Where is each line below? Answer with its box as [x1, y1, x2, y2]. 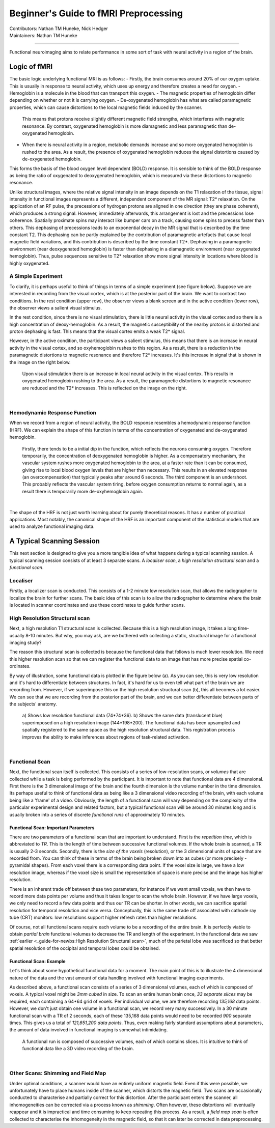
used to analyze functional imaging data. [9, 523, 95, 529]
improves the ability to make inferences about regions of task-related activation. [22, 734, 190, 740]
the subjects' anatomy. [9, 701, 57, 707]
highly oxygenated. [9, 260, 50, 266]
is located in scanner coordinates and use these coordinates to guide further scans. [9, 602, 185, 608]
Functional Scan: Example [9, 958, 66, 964]
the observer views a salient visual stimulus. [9, 304, 102, 311]
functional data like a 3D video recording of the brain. [22, 1046, 134, 1052]
